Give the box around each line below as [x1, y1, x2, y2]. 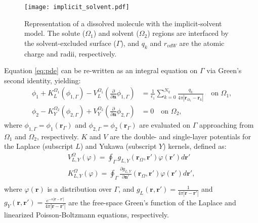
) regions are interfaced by [147, 28, 229, 38]
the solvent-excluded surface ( [24, 37, 116, 48]
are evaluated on [139, 119, 190, 130]
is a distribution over [47, 184, 112, 194]
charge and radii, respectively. [24, 48, 117, 59]
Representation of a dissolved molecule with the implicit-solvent [24, 18, 222, 28]
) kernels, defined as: [163, 141, 227, 151]
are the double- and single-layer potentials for [110, 131, 251, 141]
